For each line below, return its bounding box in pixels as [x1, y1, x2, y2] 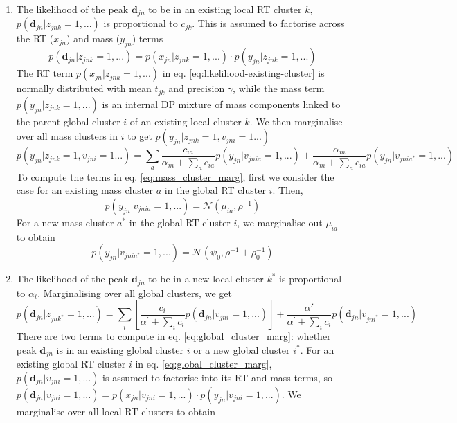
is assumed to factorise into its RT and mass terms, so [102, 370, 332, 384]
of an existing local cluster [129, 114, 242, 128]
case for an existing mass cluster [16, 183, 154, 197]
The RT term [16, 66, 73, 80]
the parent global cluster [16, 114, 120, 128]
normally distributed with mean [16, 81, 152, 96]
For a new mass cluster [16, 215, 114, 229]
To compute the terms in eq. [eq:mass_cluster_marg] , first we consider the [16, 169, 334, 183]
